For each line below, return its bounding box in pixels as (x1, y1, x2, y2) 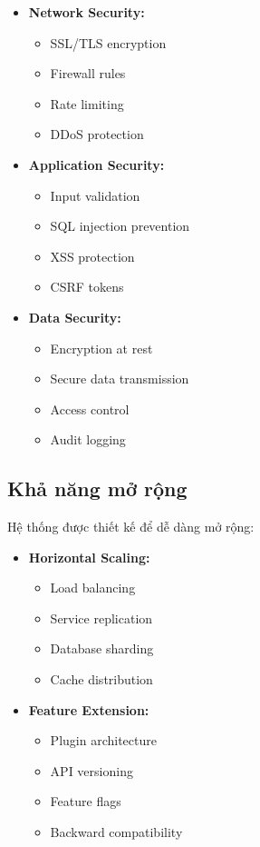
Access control (50, 399, 130, 418)
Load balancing (50, 578, 136, 597)
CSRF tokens (50, 277, 124, 296)
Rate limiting (50, 94, 124, 113)
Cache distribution (50, 670, 153, 689)
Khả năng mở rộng (7, 474, 188, 503)
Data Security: (28, 307, 121, 326)
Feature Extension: (28, 700, 149, 719)
